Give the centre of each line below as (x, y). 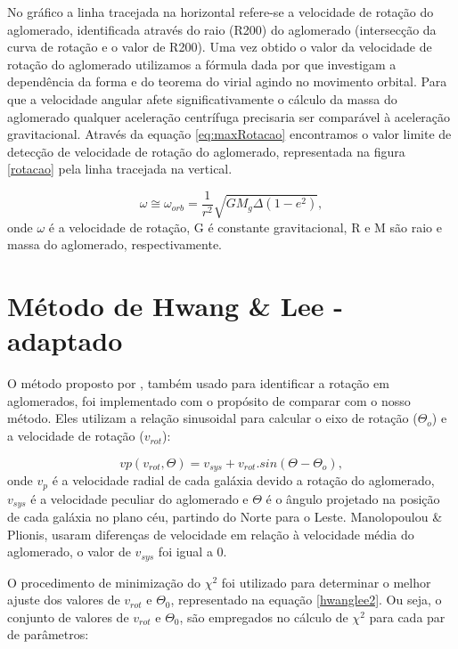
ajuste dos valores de (64, 600)
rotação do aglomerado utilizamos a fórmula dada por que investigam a (202, 64)
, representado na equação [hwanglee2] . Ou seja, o (306, 600)
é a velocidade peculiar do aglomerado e (139, 498)
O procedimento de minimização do (104, 582)
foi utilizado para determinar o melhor (326, 582)
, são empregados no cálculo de (264, 617)
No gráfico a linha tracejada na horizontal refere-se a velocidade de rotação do (221, 12)
